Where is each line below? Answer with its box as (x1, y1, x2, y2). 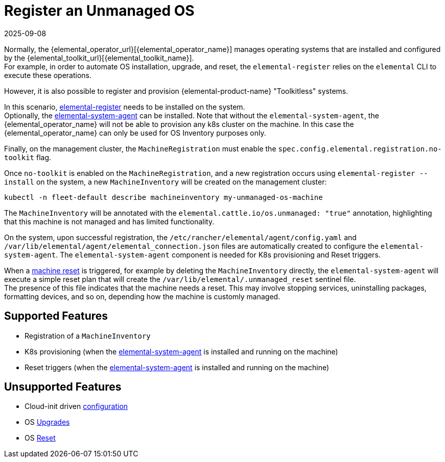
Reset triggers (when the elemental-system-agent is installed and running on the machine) (25, 363, 330, 372)
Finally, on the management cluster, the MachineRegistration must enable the (4, 144, 276, 153)
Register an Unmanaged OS (4, 2, 195, 19)
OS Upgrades (25, 418, 70, 427)
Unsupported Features (4, 380, 122, 394)
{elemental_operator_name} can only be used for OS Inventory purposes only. (4, 128, 266, 137)
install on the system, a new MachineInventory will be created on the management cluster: (4, 177, 327, 186)
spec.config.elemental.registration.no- (278, 144, 442, 153)
